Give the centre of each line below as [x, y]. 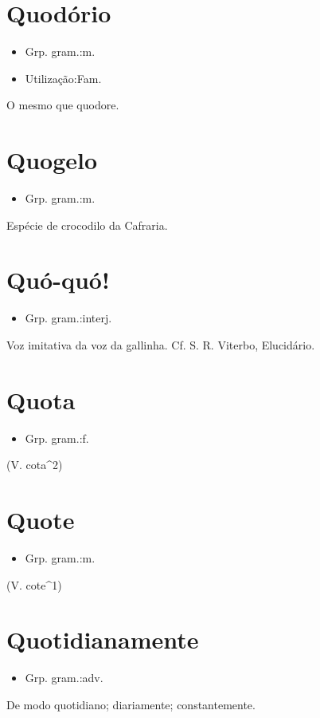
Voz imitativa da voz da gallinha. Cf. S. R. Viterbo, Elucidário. [161, 344]
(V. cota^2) [35, 465]
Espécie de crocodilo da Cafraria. [87, 225]
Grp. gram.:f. [57, 438]
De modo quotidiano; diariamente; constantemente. [131, 704]
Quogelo [52, 160]
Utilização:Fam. [63, 78]
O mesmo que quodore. [63, 105]
